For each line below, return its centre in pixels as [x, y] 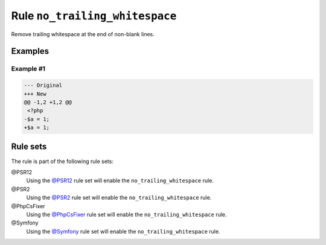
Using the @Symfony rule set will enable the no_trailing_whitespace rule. [123, 231]
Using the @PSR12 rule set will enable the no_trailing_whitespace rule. [120, 180]
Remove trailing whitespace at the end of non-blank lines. [83, 34]
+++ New [35, 94]
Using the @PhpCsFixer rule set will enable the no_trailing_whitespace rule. [126, 214]
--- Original [43, 85]
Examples [30, 51]
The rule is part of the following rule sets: [62, 161]
